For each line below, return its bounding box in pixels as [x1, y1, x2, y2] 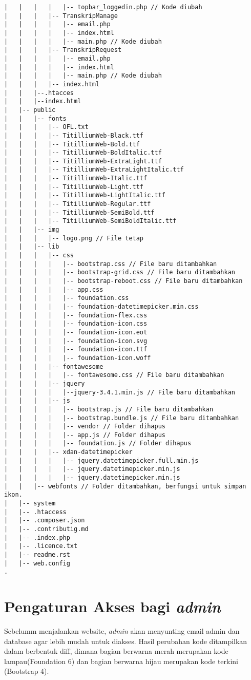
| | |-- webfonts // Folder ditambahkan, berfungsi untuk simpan [4, 482, 246, 490]
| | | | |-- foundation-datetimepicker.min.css [4, 303, 199, 310]
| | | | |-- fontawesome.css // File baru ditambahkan [4, 371, 224, 379]
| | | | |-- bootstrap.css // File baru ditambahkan [4, 260, 217, 268]
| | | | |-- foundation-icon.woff [4, 354, 151, 362]
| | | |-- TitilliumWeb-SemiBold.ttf [4, 209, 155, 216]
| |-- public [4, 106, 56, 114]
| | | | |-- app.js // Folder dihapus [4, 431, 165, 439]
